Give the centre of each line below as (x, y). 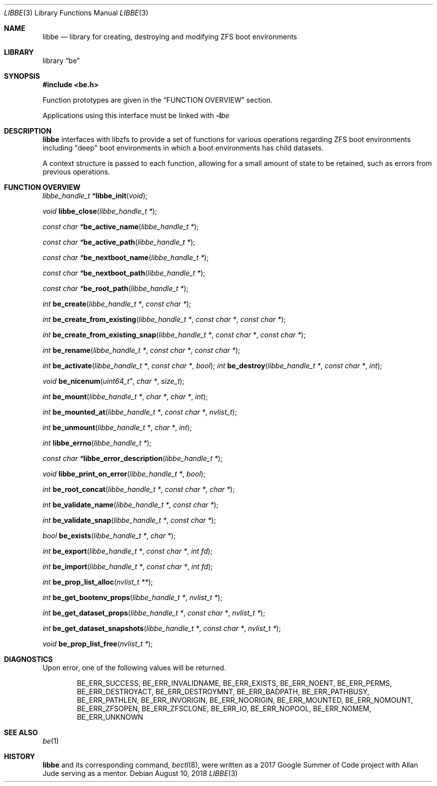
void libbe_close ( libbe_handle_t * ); (100, 211)
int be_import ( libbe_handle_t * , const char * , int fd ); (128, 566)
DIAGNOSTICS (28, 659)
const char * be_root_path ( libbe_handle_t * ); (115, 288)
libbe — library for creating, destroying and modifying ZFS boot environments (170, 37)
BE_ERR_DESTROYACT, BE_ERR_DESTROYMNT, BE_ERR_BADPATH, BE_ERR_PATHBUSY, (223, 692)
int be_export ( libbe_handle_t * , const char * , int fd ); (127, 551)
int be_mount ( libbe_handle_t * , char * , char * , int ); (125, 396)
